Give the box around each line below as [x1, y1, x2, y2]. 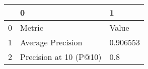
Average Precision [20, 36, 83, 48]
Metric [20, 22, 43, 33]
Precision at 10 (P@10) [20, 51, 102, 62]
